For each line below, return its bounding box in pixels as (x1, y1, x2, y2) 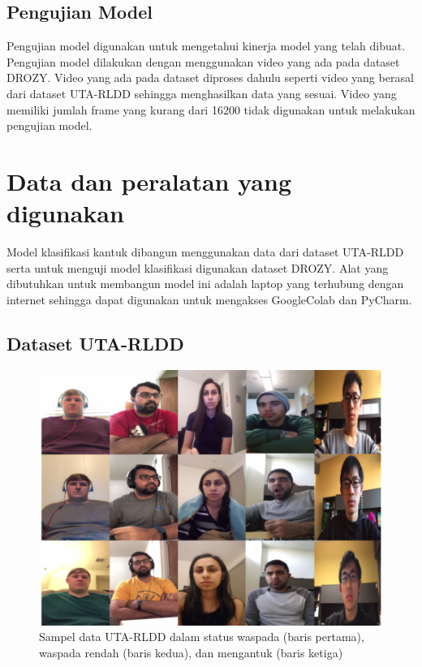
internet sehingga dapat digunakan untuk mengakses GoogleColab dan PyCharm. (6, 290, 412, 308)
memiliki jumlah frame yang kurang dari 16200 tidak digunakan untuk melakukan (6, 101, 416, 118)
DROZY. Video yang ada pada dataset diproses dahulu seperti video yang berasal (6, 69, 414, 86)
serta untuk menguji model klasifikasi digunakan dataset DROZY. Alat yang (6, 259, 389, 276)
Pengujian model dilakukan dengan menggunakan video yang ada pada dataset (6, 53, 400, 70)
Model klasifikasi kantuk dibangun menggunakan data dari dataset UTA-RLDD (6, 243, 404, 260)
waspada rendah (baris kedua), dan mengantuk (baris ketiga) (39, 643, 343, 661)
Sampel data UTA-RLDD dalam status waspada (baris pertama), (39, 628, 364, 645)
